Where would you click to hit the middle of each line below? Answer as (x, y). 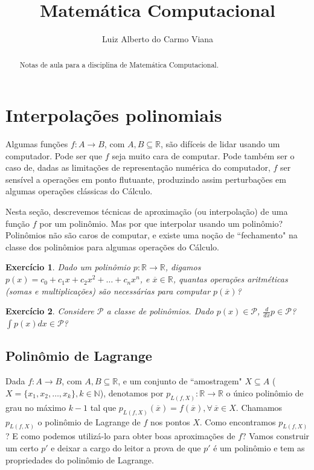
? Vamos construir (276, 436)
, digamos (183, 267)
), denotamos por (132, 392)
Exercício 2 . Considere (50, 311)
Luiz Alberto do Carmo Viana (158, 39)
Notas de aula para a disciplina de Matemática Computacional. (119, 64)
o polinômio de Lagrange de (89, 421)
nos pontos (170, 421)
